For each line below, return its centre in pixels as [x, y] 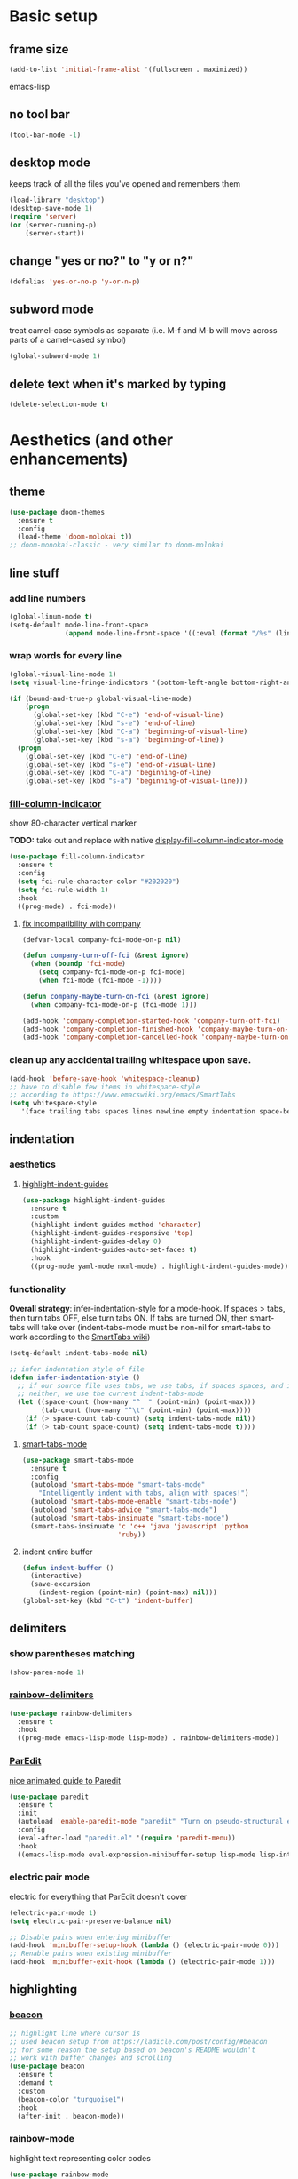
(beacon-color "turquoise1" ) [71, 2099]
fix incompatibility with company [82, 923]
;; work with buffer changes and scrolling [91, 2058]
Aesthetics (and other [91, 440]
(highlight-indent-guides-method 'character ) [116, 1225]
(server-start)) [55, 233]
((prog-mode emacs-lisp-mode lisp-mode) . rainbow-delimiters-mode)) [148, 1738]
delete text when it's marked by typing [118, 384]
